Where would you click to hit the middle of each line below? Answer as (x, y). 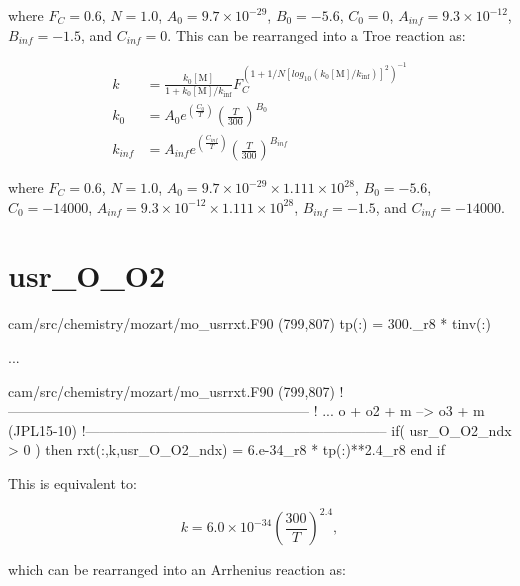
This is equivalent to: (72, 482)
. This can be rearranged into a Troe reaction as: (316, 34)
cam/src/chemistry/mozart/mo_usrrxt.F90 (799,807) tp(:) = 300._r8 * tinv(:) (249, 323)
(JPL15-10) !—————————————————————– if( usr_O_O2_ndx (260, 429)
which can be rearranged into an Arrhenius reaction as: (177, 569)
